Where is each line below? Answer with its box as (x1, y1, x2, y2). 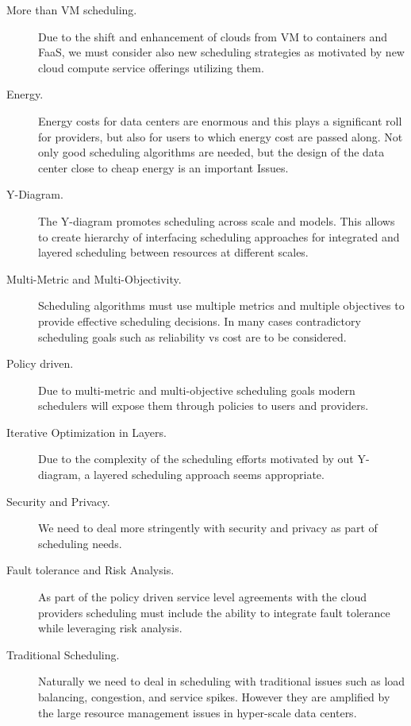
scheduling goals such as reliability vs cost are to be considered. (38, 328, 347, 345)
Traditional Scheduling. (6, 646, 120, 662)
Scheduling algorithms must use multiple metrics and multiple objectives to (38, 297, 405, 314)
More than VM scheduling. (6, 2, 137, 17)
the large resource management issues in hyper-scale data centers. (38, 704, 357, 720)
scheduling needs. (38, 535, 122, 551)
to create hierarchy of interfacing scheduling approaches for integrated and (38, 228, 400, 245)
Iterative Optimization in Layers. (6, 423, 167, 440)
